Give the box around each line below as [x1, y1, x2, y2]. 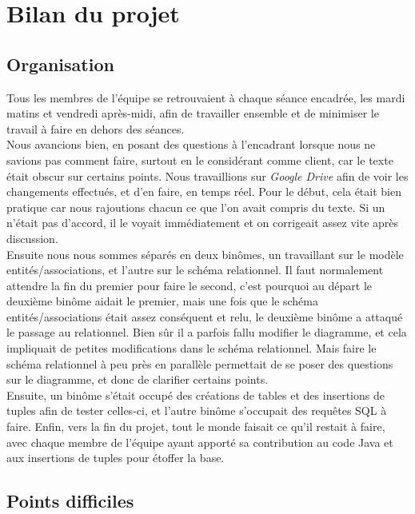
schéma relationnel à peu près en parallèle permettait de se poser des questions [6, 355, 393, 372]
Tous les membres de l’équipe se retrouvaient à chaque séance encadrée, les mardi [6, 89, 405, 106]
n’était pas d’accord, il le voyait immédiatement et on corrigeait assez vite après [6, 214, 399, 231]
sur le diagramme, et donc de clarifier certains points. [6, 371, 269, 388]
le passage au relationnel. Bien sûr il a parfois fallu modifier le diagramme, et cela [6, 324, 407, 341]
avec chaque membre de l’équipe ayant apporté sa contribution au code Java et [6, 433, 393, 450]
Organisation [6, 51, 114, 76]
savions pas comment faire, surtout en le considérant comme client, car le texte [6, 151, 393, 168]
